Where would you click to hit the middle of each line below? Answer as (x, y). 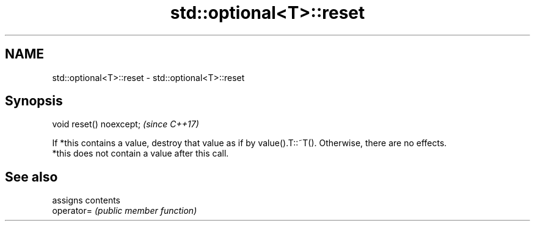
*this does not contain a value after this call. (140, 154)
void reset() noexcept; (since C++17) (126, 124)
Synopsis (34, 101)
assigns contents (86, 200)
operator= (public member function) (125, 211)
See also (31, 177)
